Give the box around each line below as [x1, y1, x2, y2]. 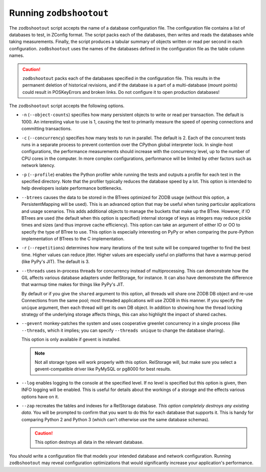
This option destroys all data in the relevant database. [34, 439, 144, 445]
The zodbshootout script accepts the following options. [9, 103, 125, 109]
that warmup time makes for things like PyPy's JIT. [21, 281, 125, 287]
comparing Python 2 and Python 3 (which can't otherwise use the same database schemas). [21, 416, 209, 422]
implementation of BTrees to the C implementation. [21, 236, 125, 242]
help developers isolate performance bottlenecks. [21, 185, 123, 191]
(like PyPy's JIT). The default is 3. [21, 259, 90, 265]
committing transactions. [21, 126, 72, 132]
